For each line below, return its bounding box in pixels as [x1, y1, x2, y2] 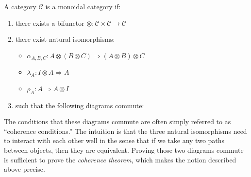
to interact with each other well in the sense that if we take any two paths [4, 135, 225, 145]
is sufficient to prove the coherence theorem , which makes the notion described [4, 154, 236, 164]
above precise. [4, 164, 45, 174]
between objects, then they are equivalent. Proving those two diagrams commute [4, 145, 244, 155]
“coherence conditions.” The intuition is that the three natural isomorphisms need [4, 126, 247, 136]
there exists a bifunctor [15, 17, 84, 28]
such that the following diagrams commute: [15, 100, 144, 110]
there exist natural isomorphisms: [15, 34, 115, 44]
